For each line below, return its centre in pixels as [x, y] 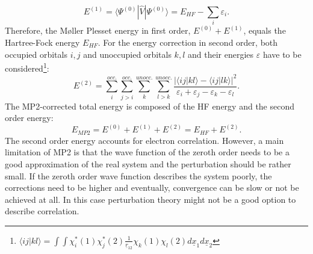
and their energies [221, 54]
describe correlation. [42, 211]
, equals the [265, 30]
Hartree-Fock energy [42, 42]
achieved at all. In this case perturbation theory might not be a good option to [150, 199]
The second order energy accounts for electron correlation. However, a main [144, 140]
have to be [282, 54]
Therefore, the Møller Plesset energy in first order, [98, 30]
